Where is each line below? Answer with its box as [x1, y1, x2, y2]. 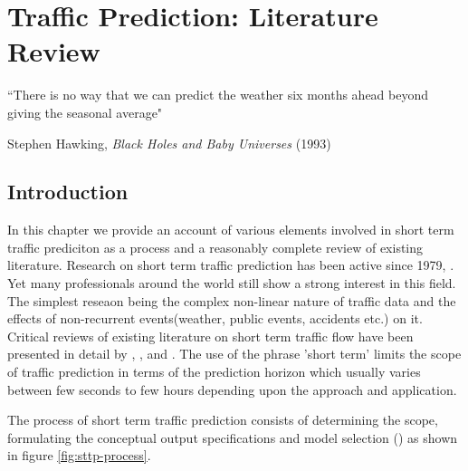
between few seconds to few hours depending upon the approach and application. [7, 380, 457, 399]
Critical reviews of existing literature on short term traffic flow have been [7, 326, 414, 345]
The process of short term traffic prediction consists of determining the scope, [7, 410, 438, 429]
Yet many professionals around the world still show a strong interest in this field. [7, 274, 456, 293]
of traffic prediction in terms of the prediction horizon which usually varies [7, 362, 421, 381]
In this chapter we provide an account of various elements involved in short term [7, 220, 454, 239]
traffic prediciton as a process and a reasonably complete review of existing [7, 237, 424, 256]
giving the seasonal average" [7, 102, 163, 121]
